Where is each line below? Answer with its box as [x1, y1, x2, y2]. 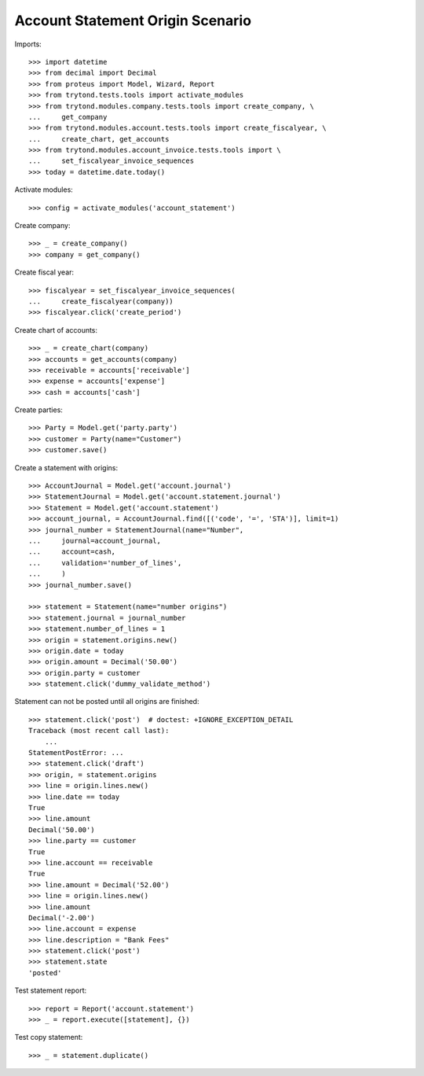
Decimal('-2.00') [28, 913, 95, 922]
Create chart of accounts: [14, 325, 98, 334]
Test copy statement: [14, 1033, 83, 1042]
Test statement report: [14, 986, 87, 995]
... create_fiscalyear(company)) [28, 297, 174, 306]
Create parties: [14, 405, 63, 415]
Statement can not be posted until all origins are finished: [14, 697, 199, 706]
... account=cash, [28, 547, 116, 556]
